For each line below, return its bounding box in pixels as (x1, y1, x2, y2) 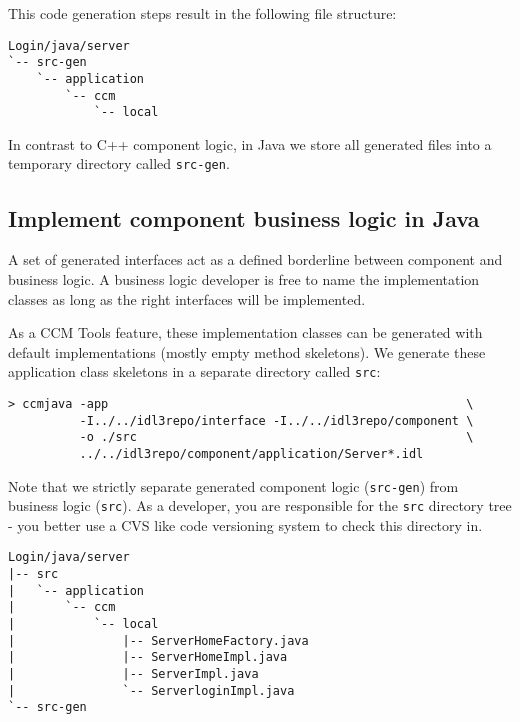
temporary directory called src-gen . (8, 153, 230, 174)
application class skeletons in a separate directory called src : (8, 361, 381, 382)
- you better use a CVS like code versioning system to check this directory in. (8, 514, 483, 535)
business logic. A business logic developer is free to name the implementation (8, 268, 480, 289)
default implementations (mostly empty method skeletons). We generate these (8, 341, 486, 362)
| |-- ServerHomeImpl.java (8, 650, 288, 665)
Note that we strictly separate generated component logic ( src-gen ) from (8, 475, 459, 496)
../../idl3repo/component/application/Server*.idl (79, 446, 424, 461)
